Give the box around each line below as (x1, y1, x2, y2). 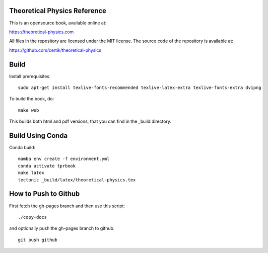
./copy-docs (18, 214, 47, 220)
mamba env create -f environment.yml (18, 156, 110, 162)
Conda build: (9, 145, 36, 151)
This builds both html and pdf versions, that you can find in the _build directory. (9, 118, 171, 124)
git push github (18, 237, 58, 243)
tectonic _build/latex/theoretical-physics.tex (18, 177, 136, 182)
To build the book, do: (9, 96, 54, 102)
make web (18, 107, 39, 113)
